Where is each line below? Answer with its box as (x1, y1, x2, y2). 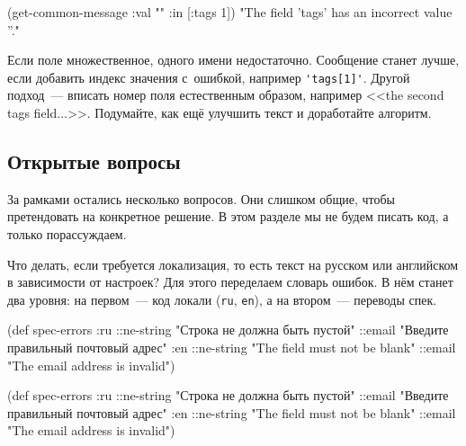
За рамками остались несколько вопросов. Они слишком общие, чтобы (7, 189, 395, 208)
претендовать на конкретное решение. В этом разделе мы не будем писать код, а (7, 207, 449, 226)
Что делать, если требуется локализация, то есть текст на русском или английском (7, 254, 459, 273)
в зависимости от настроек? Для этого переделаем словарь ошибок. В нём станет (7, 272, 453, 291)
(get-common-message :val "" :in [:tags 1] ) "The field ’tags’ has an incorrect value (7, 3, 453, 21)
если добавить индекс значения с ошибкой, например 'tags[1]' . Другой (7, 67, 410, 86)
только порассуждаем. (7, 225, 127, 244)
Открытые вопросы (7, 147, 181, 175)
